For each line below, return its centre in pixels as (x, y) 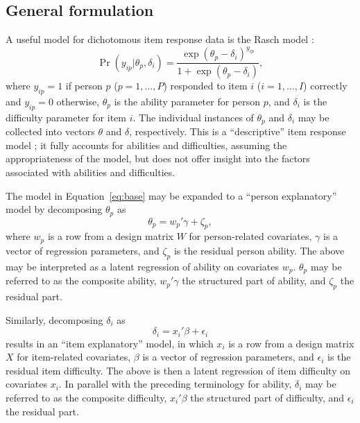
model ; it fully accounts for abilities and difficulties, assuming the (146, 145)
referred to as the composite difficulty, (86, 397)
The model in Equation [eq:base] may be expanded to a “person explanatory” (171, 195)
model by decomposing (54, 209)
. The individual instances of (193, 117)
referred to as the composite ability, (81, 280)
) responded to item (205, 86)
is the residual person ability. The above (259, 250)
